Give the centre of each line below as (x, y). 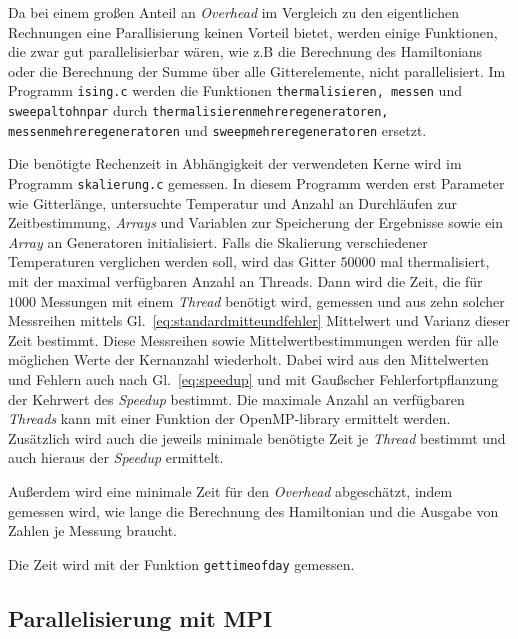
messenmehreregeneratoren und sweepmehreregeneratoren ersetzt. (217, 129)
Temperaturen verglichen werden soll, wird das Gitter (172, 261)
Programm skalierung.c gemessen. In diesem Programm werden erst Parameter (256, 182)
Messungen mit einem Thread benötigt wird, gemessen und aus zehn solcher (272, 300)
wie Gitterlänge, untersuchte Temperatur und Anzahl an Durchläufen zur (233, 202)
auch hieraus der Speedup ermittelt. (116, 457)
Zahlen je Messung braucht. (92, 530)
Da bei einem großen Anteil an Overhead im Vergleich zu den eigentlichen (233, 12)
